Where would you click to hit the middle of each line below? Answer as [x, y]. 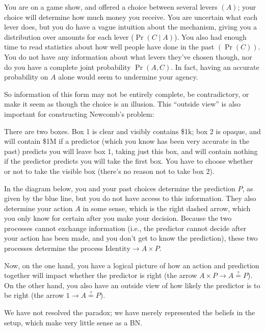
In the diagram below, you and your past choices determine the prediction [120, 188]
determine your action [38, 208]
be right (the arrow [34, 295]
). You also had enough [210, 36]
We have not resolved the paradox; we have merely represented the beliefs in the [130, 312]
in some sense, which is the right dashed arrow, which [167, 208]
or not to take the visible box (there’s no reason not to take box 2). [109, 171]
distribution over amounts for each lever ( [69, 36]
